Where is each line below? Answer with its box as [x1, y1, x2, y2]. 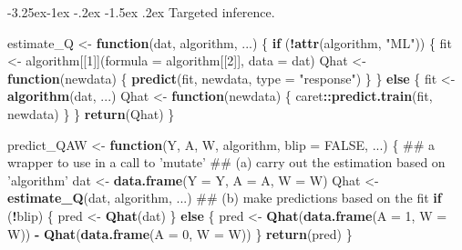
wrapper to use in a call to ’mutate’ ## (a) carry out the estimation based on [7, 153, 446, 172]
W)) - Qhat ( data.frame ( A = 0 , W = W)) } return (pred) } [7, 224, 353, 243]
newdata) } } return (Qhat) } [7, 104, 175, 123]
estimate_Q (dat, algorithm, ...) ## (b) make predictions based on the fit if [7, 188, 442, 207]
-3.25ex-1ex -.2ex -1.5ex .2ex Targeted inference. [7, 3, 275, 21]
